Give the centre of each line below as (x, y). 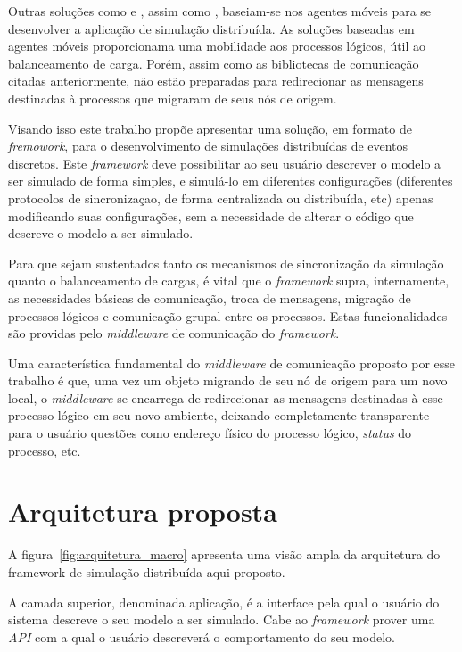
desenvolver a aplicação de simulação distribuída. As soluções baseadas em (211, 28)
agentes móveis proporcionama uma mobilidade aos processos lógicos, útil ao (217, 46)
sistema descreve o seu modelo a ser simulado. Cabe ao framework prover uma (222, 619)
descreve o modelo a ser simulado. (101, 233)
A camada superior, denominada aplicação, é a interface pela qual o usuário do (224, 602)
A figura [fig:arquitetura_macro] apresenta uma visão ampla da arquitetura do (224, 554)
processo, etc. (45, 450)
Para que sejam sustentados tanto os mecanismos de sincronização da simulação (226, 263)
